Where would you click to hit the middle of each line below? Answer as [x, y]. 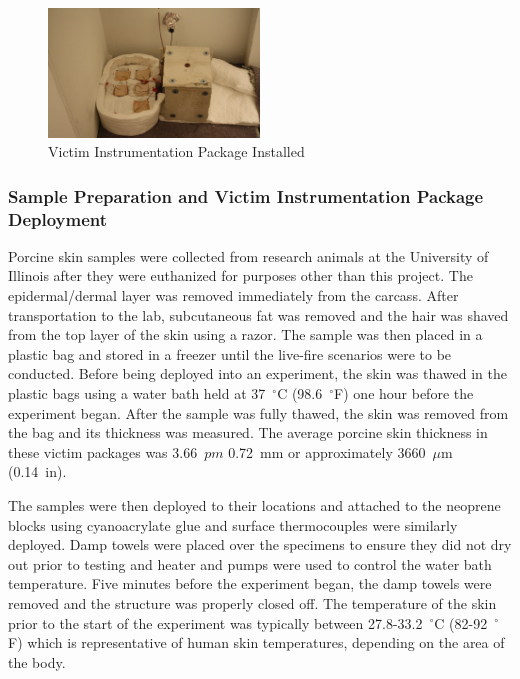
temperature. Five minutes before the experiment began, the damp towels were [250, 583]
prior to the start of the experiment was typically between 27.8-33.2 [215, 622]
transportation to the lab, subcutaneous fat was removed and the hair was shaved [258, 314]
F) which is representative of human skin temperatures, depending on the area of [256, 642]
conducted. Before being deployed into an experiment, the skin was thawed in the [257, 373]
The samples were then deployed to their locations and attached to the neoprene [254, 505]
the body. [37, 661]
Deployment [58, 218]
